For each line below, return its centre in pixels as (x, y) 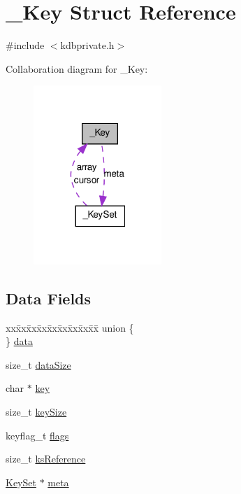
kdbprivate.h (87, 45)
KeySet (21, 482)
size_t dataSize (38, 364)
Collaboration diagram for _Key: (77, 68)
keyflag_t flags (37, 435)
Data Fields (49, 298)
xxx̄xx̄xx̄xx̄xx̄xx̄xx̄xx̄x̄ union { (70, 327)
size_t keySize (36, 411)
